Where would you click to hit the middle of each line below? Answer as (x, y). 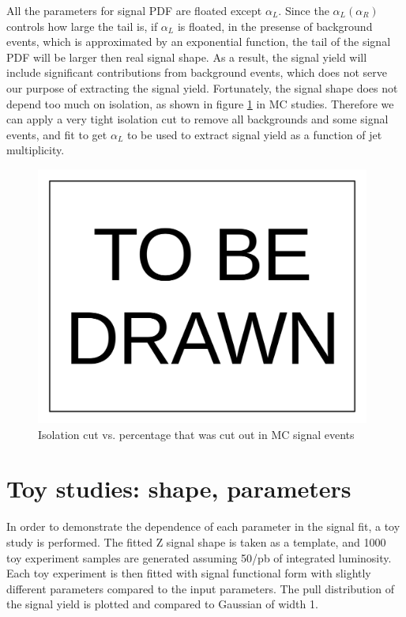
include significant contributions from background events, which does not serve (197, 72)
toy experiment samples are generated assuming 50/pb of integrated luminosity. (199, 557)
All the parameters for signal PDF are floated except (134, 10)
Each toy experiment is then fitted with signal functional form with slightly (189, 573)
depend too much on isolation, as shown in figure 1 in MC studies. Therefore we (200, 103)
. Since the (304, 10)
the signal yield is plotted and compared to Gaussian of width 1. (162, 604)
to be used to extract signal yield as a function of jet (254, 134)
